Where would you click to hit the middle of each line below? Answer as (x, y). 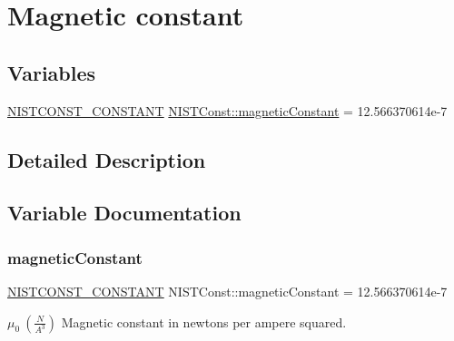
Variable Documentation (124, 213)
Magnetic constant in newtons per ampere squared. (204, 322)
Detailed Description (107, 159)
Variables (52, 72)
